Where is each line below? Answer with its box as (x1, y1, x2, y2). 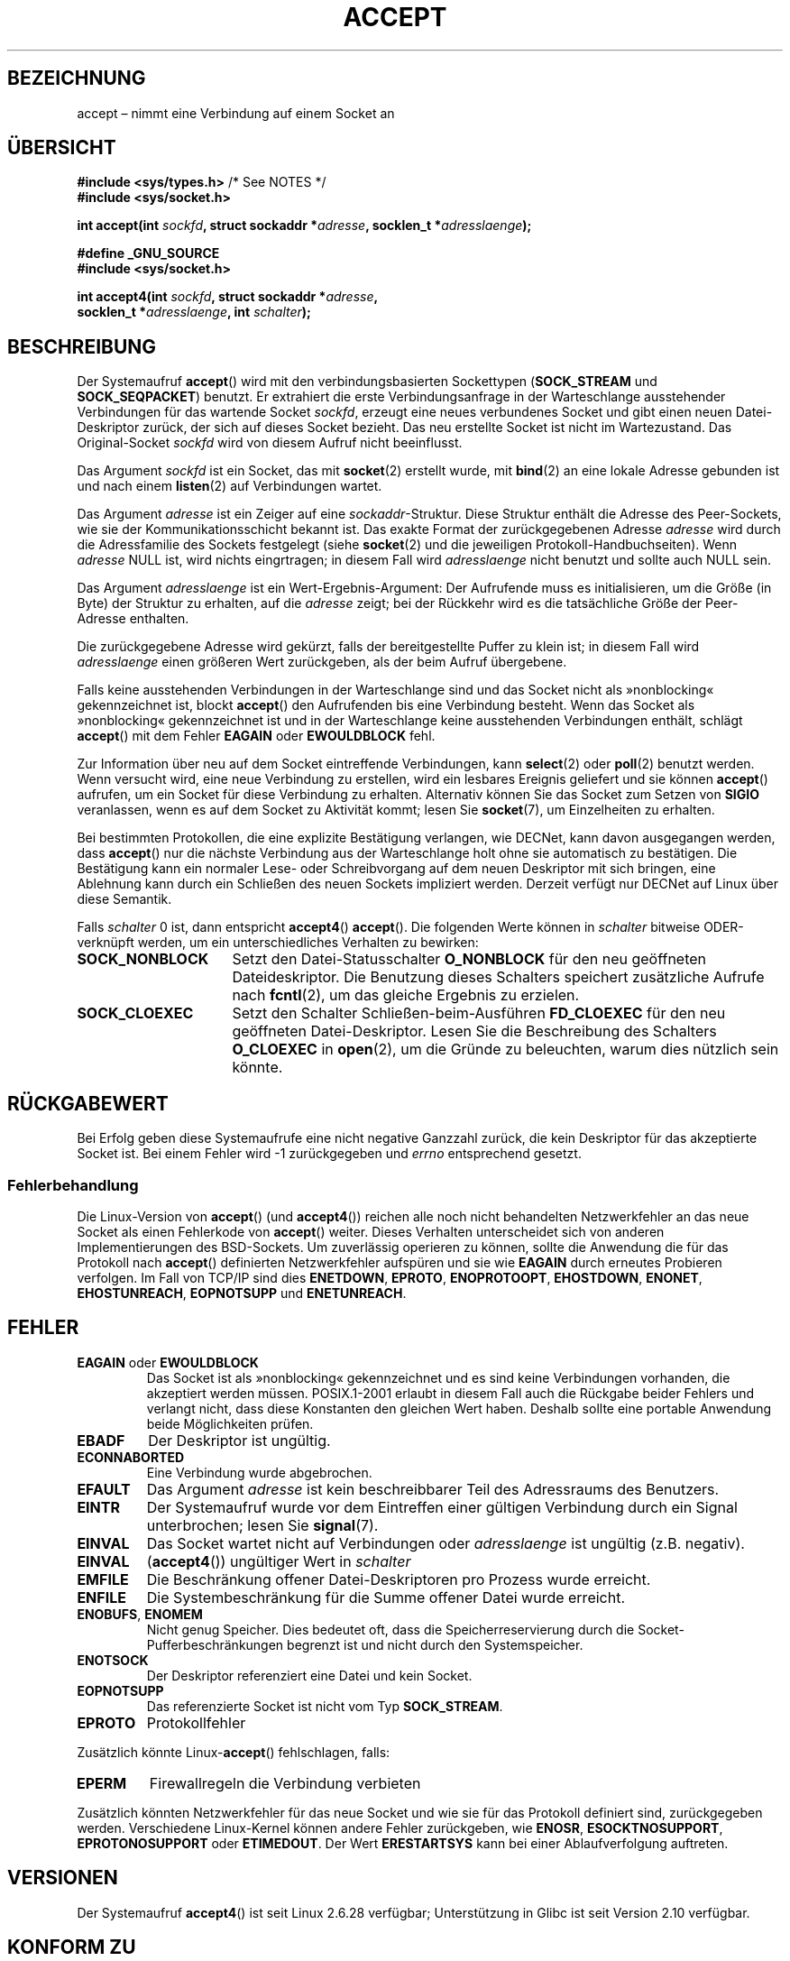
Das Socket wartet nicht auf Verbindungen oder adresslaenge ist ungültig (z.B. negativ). (146, 1533, 745, 1552)
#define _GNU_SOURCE (77, 245, 220, 262)
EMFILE (77, 1570, 129, 1588)
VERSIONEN (7, 1866, 118, 1890)
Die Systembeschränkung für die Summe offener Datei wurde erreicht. (146, 1588, 626, 1607)
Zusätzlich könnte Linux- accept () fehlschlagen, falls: (77, 1744, 390, 1760)
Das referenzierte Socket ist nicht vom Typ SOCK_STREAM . (146, 1698, 503, 1714)
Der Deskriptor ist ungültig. (148, 1431, 331, 1450)
